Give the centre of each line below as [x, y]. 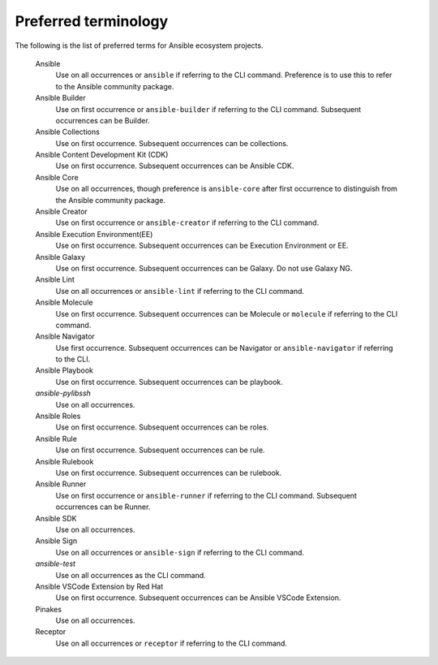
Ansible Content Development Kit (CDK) [102, 155]
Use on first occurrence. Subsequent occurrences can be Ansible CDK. [175, 166]
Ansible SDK [56, 518]
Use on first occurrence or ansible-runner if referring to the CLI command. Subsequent [206, 495]
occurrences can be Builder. [103, 120]
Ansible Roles [58, 416]
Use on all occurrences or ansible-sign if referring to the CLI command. [180, 552]
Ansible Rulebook [64, 461]
